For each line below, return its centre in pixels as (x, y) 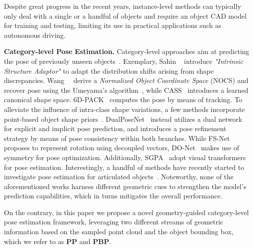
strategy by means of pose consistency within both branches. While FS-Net (117, 138)
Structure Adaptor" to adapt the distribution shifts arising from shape (109, 70)
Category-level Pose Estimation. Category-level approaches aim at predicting (127, 51)
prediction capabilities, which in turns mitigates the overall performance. (113, 196)
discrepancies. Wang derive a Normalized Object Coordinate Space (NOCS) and (126, 80)
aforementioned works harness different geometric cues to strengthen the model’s (125, 186)
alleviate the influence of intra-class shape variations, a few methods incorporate (125, 109)
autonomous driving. (35, 35)
